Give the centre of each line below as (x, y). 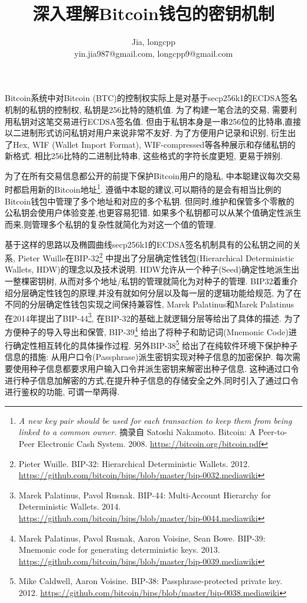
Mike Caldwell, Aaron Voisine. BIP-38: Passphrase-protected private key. (151, 581)
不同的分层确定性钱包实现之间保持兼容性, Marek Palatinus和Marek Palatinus (149, 304)
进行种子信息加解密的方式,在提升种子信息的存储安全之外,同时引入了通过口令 (152, 380)
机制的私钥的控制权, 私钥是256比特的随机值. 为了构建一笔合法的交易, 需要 (147, 109)
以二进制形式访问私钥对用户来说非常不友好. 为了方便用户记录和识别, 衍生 (146, 133)
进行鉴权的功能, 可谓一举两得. (62, 392)
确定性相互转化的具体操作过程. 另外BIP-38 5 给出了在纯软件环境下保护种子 (155, 344)
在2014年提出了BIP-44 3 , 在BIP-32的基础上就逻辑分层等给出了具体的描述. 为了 (153, 317)
